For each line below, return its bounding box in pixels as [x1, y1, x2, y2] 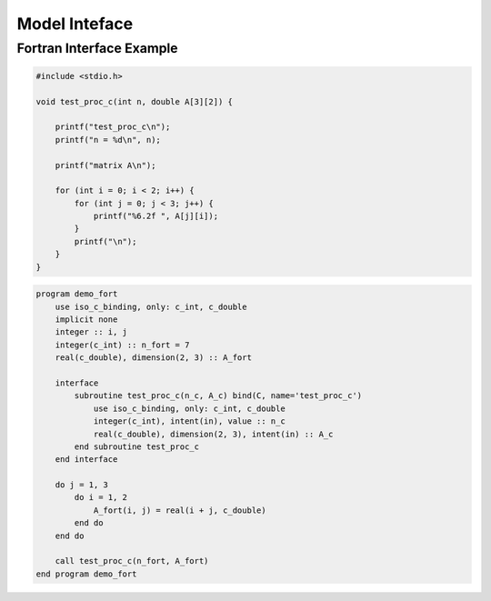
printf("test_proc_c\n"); [55, 122, 171, 132]
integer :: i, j [55, 327, 127, 337]
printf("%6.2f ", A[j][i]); [93, 211, 218, 222]
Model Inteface [16, 14, 134, 34]
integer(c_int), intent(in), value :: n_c [93, 416, 286, 426]
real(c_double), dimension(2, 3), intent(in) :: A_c [93, 428, 334, 439]
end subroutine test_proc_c [74, 441, 200, 452]
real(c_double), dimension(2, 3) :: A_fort [55, 353, 252, 363]
